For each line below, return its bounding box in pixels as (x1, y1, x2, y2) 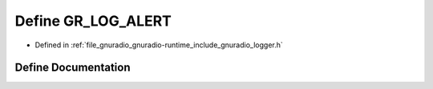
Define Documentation (14, 61, 131, 75)
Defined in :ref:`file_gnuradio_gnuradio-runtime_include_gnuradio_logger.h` (34, 40, 284, 50)
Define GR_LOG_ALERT (14, 12, 172, 30)
